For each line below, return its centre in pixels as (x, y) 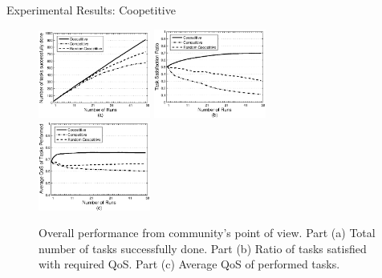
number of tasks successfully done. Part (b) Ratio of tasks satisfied (203, 248)
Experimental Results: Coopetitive (91, 10)
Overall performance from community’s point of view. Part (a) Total (207, 233)
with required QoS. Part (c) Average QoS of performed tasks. (189, 264)
